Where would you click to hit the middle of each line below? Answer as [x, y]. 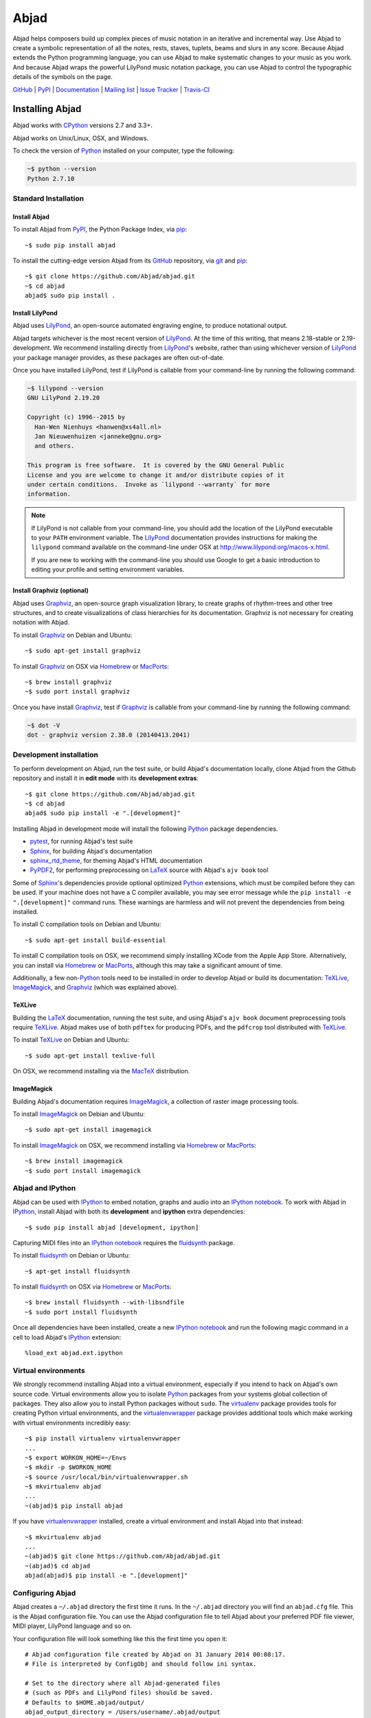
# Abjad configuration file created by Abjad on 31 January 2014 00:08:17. [155, 1654]
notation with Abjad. [41, 623]
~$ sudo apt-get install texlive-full [90, 1056]
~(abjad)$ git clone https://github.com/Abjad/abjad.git [123, 1556]
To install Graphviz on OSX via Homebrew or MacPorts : [91, 666]
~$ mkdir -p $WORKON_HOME [69, 1468]
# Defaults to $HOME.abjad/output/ [85, 1702]
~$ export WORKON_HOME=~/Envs [76, 1458]
